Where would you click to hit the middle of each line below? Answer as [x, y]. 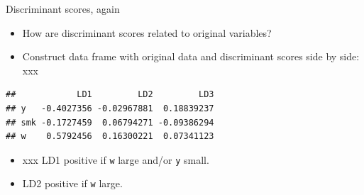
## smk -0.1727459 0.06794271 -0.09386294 [110, 122]
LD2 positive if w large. [72, 183]
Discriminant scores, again [63, 9]
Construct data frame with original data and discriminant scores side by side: [191, 56]
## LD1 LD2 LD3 [110, 95]
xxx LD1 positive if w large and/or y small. [116, 159]
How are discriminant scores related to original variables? [147, 32]
